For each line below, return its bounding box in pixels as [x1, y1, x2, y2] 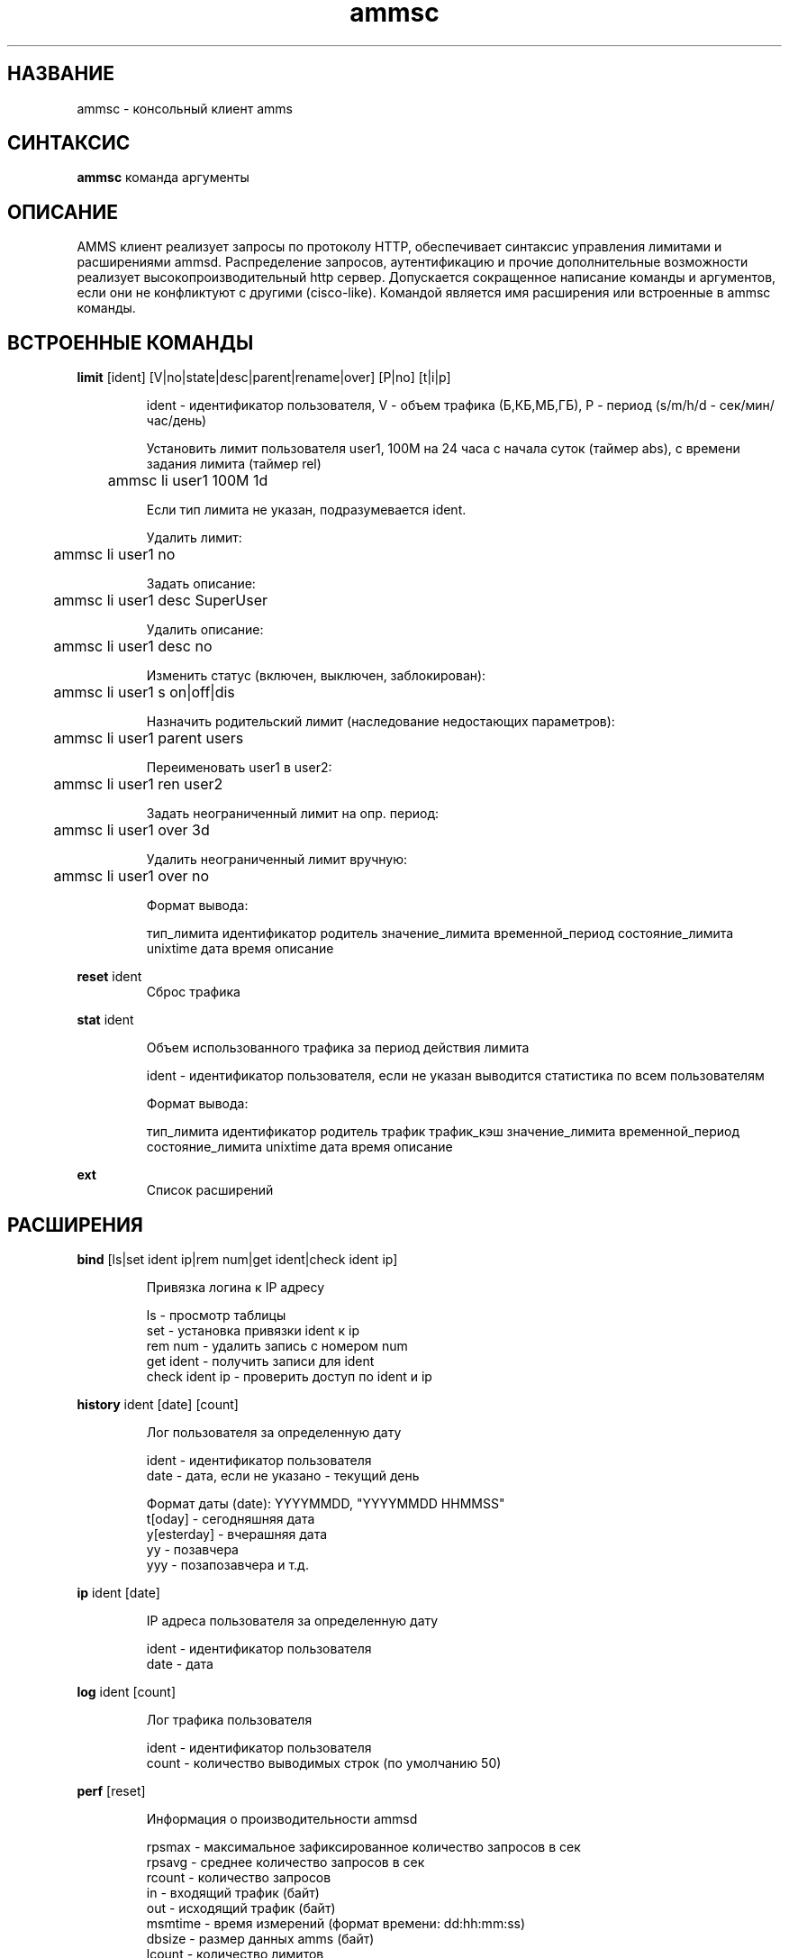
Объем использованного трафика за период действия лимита [146, 1040, 530, 1056]
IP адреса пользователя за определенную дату [146, 1612, 439, 1628]
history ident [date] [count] [77, 1396, 239, 1412]
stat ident [77, 1012, 134, 1028]
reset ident [77, 969, 142, 985]
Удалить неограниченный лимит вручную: [146, 852, 408, 868]
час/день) [146, 413, 207, 429]
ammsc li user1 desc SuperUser [53, 591, 268, 610]
